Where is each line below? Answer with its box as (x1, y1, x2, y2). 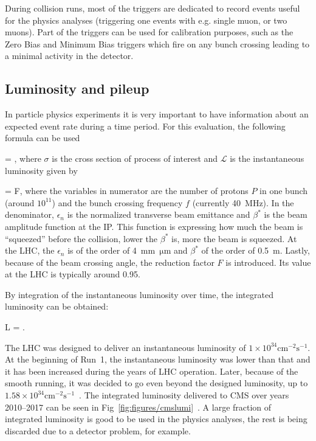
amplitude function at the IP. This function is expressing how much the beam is (5, 220, 303, 232)
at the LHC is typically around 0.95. (5, 268, 140, 280)
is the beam (264, 208, 307, 221)
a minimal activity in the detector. (5, 49, 134, 62)
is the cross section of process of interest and (52, 151, 218, 164)
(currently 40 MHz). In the (192, 196, 294, 209)
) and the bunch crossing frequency (52, 196, 183, 209)
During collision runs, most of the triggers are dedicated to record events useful (5, 2, 300, 14)
